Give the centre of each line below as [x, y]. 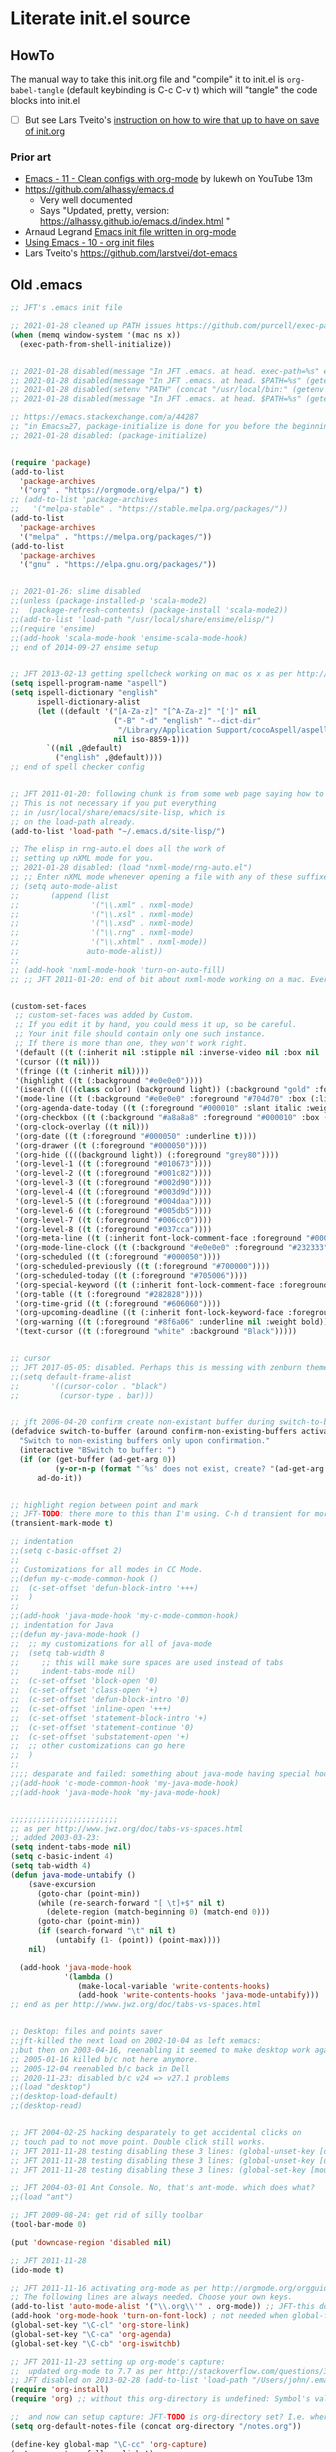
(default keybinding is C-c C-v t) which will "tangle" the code [192, 90]
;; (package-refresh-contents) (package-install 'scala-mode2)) [149, 610]
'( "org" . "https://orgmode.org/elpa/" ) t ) [111, 490]
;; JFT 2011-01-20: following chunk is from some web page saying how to [167, 794]
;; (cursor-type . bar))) [82, 1395]
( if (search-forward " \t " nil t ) [106, 1931]
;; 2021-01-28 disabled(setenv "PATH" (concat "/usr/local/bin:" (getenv [167, 390]
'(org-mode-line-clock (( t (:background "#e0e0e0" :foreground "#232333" [171, 1248]
